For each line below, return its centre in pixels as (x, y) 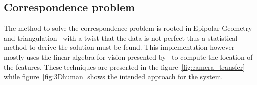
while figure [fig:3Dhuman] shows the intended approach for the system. (114, 76)
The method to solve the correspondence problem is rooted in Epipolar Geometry (128, 28)
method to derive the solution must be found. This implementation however (119, 47)
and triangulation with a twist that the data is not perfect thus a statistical (121, 37)
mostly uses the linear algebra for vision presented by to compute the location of (128, 57)
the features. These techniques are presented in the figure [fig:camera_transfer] (125, 66)
